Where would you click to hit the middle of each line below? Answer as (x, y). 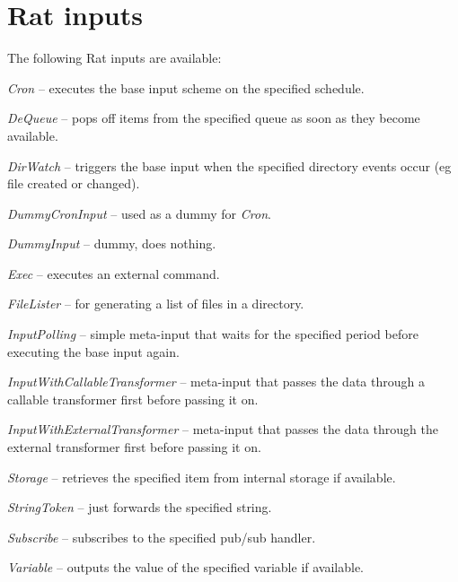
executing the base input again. (93, 351)
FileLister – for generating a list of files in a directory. (156, 304)
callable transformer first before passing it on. (133, 399)
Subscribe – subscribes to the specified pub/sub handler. (162, 537)
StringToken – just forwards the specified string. (140, 507)
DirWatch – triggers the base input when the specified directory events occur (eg (229, 165)
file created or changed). (74, 183)
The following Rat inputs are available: (114, 58)
